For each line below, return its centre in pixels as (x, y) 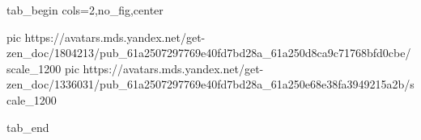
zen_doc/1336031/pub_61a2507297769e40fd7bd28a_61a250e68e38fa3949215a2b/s (210, 84)
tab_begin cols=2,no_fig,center (85, 10)
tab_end (28, 127)
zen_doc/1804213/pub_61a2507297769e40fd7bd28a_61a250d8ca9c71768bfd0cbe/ (209, 53)
